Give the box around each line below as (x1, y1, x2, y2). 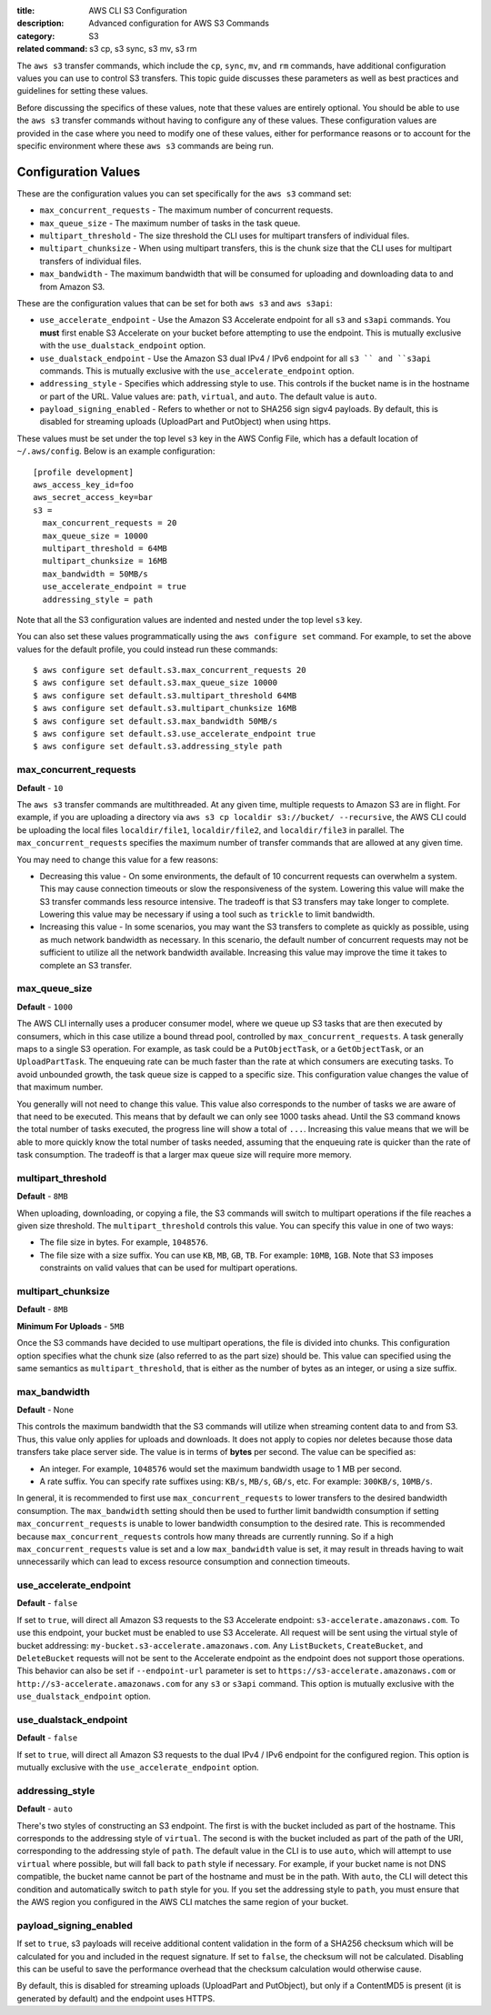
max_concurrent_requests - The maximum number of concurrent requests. (39, 205, 334, 216)
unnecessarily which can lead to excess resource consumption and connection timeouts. (16, 1556, 350, 1568)
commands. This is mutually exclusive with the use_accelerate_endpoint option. (39, 365, 355, 376)
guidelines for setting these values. (16, 85, 149, 96)
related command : (16, 44, 88, 55)
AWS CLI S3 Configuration (88, 5, 188, 15)
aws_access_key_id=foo (33, 480, 135, 490)
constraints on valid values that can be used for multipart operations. (39, 1262, 298, 1273)
